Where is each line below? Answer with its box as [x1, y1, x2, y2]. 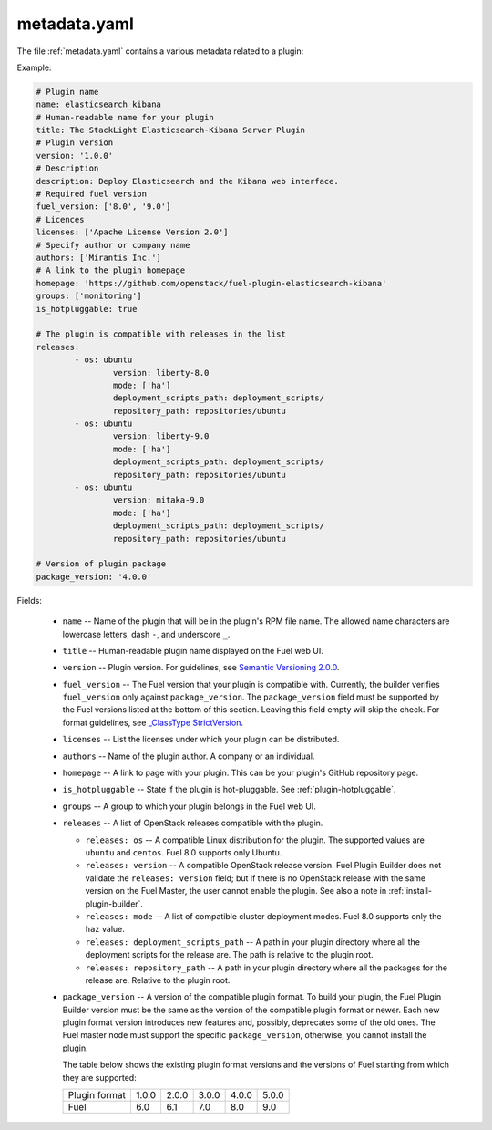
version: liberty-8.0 [112, 368, 210, 378]
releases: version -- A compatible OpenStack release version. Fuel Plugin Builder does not [85, 860, 442, 871]
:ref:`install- [388, 886, 433, 897]
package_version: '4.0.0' [36, 571, 152, 582]
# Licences [36, 214, 85, 224]
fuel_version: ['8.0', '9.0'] [36, 202, 171, 212]
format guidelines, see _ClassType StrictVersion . [62, 717, 243, 728]
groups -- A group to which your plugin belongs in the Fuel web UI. [62, 801, 316, 812]
